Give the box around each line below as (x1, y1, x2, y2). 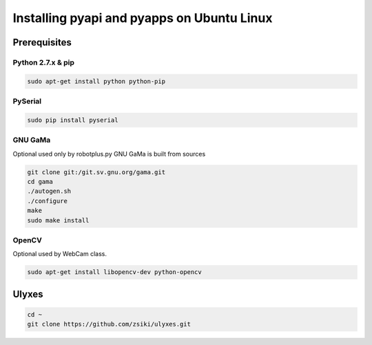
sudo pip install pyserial (27, 116, 118, 124)
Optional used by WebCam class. (12, 250, 107, 258)
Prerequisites (12, 36, 72, 48)
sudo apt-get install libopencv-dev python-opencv (27, 269, 203, 276)
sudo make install (27, 216, 90, 224)
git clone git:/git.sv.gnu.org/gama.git (27, 168, 165, 176)
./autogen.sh (27, 187, 72, 196)
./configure (27, 197, 68, 205)
